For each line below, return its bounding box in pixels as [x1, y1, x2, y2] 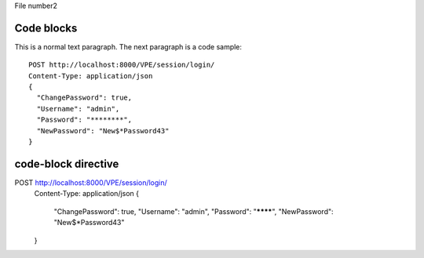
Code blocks [14, 21, 78, 35]
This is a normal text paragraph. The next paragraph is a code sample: [14, 42, 243, 51]
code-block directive [14, 157, 119, 170]
